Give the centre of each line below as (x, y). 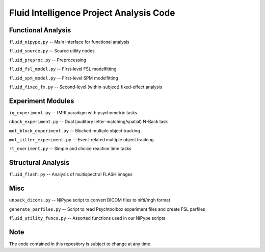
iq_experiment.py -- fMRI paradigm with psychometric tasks (73, 112)
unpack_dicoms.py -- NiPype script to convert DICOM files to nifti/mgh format (90, 200)
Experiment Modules (42, 101)
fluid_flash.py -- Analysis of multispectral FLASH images (71, 175)
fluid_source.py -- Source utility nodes (52, 51)
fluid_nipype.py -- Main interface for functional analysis (69, 42)
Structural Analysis (39, 163)
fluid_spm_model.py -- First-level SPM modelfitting (64, 78)
